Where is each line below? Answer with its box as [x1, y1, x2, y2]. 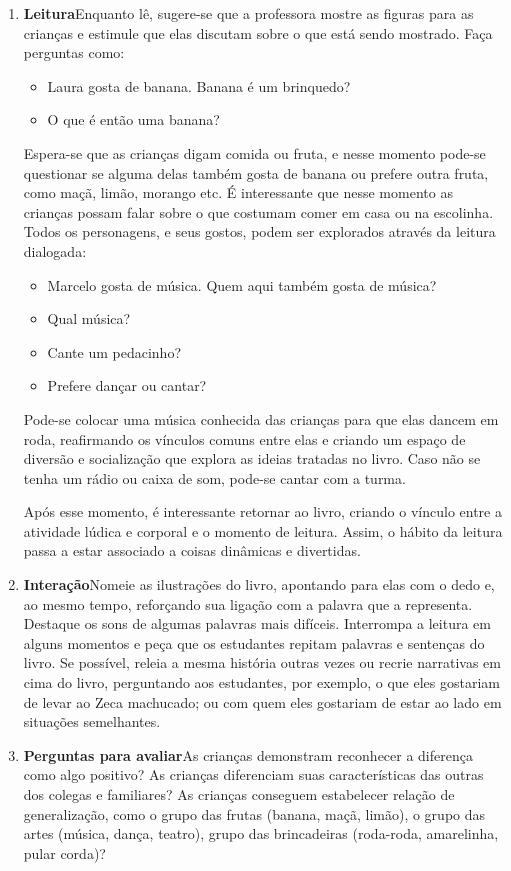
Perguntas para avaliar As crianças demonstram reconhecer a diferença [23, 744, 473, 765]
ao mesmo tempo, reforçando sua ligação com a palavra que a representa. [23, 593, 473, 614]
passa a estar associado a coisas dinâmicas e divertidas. [23, 540, 361, 561]
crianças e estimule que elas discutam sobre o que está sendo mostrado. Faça [23, 22, 493, 43]
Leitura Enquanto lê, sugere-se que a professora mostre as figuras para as [23, 3, 474, 23]
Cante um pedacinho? [47, 341, 181, 362]
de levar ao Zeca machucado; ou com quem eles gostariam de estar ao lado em [23, 691, 502, 712]
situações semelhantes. [23, 711, 161, 732]
